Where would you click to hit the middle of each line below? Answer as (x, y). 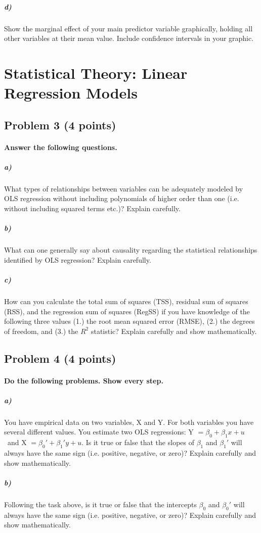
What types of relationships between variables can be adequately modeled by (124, 188)
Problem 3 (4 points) (60, 125)
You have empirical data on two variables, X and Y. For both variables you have (129, 422)
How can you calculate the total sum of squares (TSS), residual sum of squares (126, 301)
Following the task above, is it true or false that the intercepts (100, 504)
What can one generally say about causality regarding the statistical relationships (131, 250)
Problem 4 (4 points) (60, 358)
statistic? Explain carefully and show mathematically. (174, 331)
